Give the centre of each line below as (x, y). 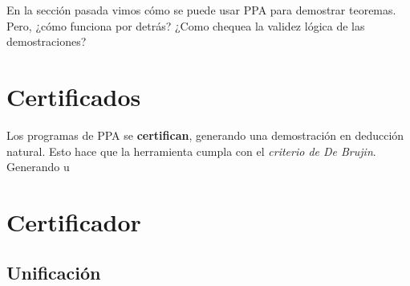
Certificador (74, 221)
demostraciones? (47, 41)
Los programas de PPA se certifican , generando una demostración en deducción (205, 135)
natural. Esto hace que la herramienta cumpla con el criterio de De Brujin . (191, 151)
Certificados (74, 96)
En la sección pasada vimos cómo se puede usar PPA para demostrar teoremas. (201, 10)
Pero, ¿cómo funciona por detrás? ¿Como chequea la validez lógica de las (186, 25)
